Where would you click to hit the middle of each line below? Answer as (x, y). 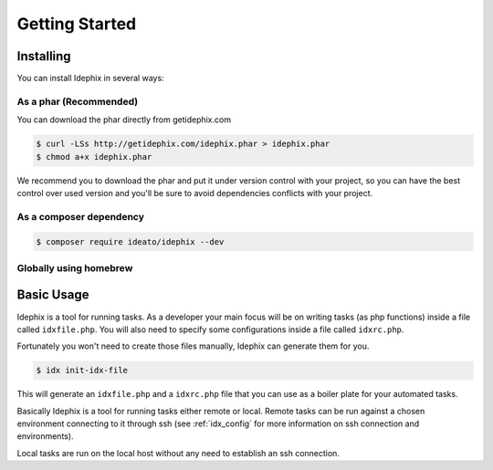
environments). (45, 436)
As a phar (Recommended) (78, 101)
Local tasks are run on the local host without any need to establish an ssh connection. (178, 453)
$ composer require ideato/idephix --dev (130, 241)
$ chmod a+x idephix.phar (94, 157)
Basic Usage (53, 295)
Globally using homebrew (75, 267)
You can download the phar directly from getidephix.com (124, 120)
